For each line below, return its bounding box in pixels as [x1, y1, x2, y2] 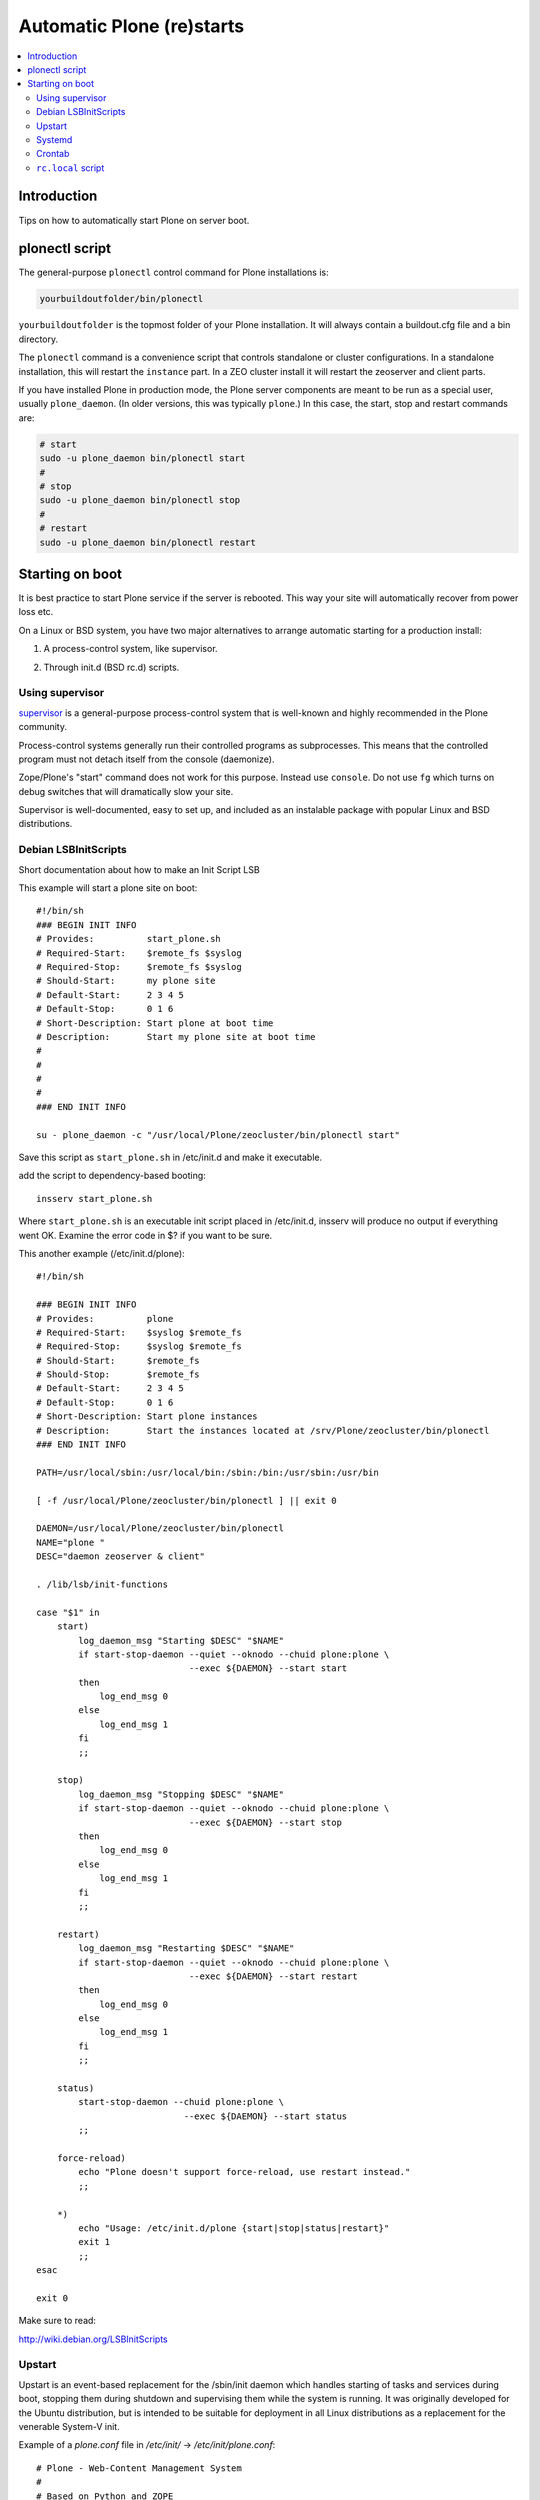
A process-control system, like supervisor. [43, 643, 219, 655]
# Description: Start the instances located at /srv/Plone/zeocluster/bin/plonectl [36, 1425, 490, 1436]
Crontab [36, 148, 70, 160]
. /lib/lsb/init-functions [36, 1578, 169, 1590]
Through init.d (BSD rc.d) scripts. [43, 661, 180, 673]
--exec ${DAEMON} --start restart [188, 1970, 359, 1982]
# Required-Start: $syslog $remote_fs [36, 1326, 242, 1338]
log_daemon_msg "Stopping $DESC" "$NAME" [78, 1788, 285, 1800]
